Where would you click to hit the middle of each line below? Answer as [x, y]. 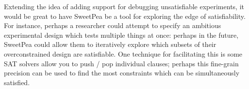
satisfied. [17, 82]
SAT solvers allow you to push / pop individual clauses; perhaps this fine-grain [121, 63]
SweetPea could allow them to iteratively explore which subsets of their [110, 44]
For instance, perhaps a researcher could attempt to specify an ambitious [113, 25]
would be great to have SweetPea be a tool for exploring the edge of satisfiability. [125, 16]
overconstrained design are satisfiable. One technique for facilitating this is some [123, 53]
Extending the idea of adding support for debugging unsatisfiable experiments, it [124, 6]
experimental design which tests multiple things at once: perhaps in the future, [121, 35]
